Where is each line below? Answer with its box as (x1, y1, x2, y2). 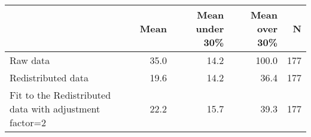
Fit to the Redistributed (10, 88, 111, 102)
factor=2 (10, 115, 46, 129)
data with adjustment (10, 102, 100, 115)
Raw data (10, 53, 50, 67)
